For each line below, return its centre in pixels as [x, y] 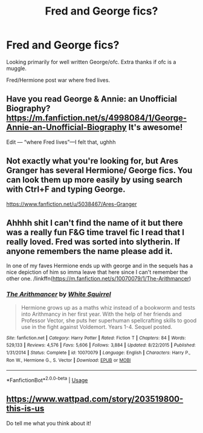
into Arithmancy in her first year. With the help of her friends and [101, 314]
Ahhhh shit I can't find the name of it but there [95, 223]
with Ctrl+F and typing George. [66, 190]
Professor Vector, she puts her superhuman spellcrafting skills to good [109, 320]
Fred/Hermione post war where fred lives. [58, 80]
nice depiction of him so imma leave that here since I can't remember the [97, 272]
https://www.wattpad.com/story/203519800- [95, 399]
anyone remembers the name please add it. [90, 251]
